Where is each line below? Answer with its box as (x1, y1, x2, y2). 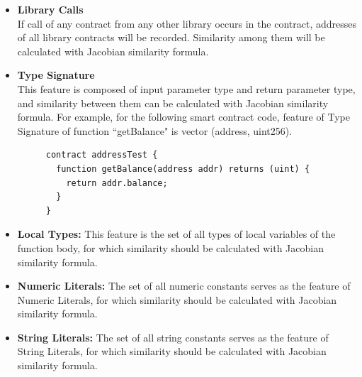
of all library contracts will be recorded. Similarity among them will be (17, 30, 325, 45)
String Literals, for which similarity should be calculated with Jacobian (17, 344, 327, 359)
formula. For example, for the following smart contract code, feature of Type (17, 109, 350, 124)
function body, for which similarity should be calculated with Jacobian (17, 240, 324, 255)
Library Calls (17, 2, 84, 16)
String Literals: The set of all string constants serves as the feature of (17, 329, 329, 344)
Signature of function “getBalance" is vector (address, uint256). (17, 123, 293, 138)
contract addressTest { (45, 150, 158, 160)
